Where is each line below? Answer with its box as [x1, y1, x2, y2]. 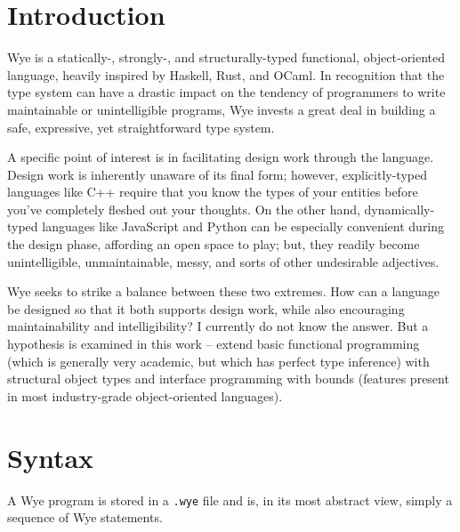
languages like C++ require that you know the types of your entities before [7, 182, 418, 201]
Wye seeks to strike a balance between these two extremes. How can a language [7, 282, 440, 301]
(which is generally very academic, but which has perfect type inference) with [7, 351, 430, 370]
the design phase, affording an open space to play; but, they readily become [7, 235, 420, 254]
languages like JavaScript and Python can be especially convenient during [42, 217, 445, 236]
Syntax [7, 439, 94, 475]
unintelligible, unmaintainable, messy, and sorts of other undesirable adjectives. [7, 252, 440, 270]
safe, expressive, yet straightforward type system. [7, 117, 275, 136]
